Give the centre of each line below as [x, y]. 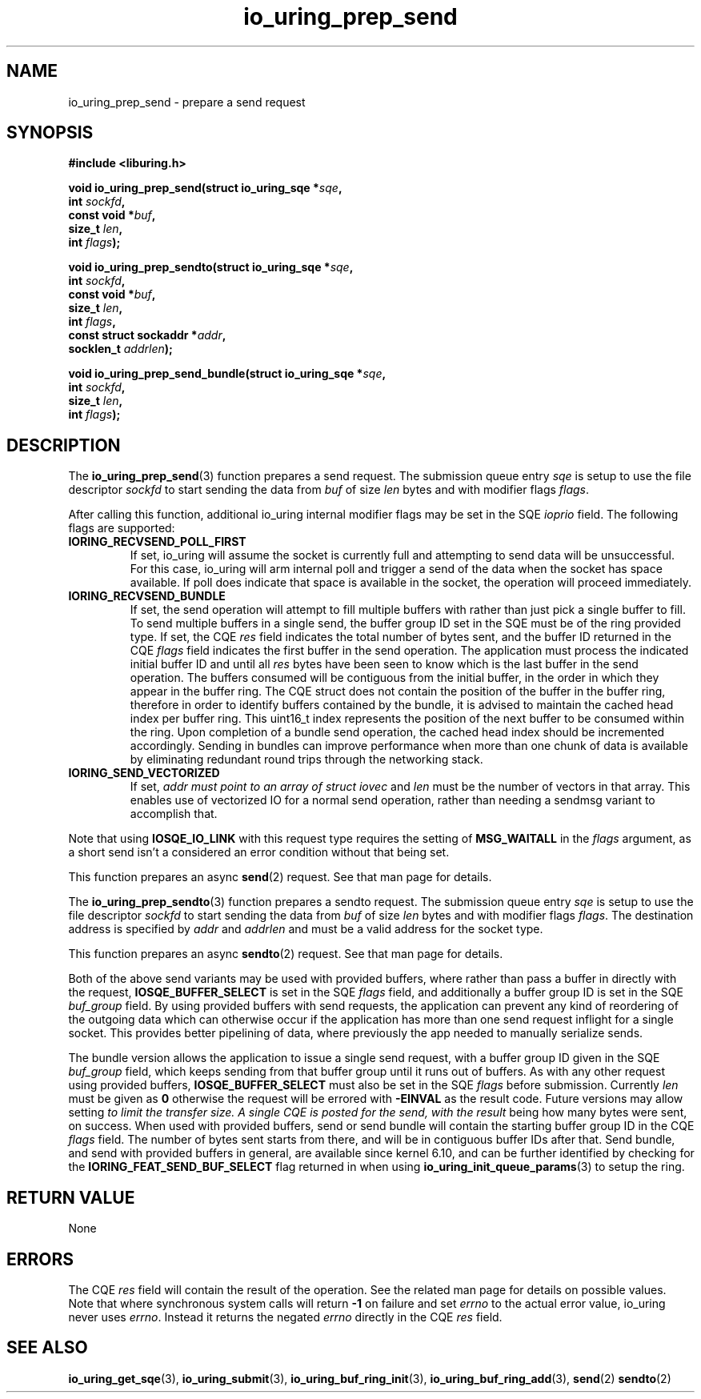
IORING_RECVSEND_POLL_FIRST [157, 542]
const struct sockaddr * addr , [147, 335]
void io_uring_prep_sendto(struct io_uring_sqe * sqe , [211, 267]
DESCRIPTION [64, 445]
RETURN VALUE [71, 1197]
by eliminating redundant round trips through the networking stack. [306, 760]
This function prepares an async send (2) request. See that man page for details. [280, 877]
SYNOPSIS [50, 133]
